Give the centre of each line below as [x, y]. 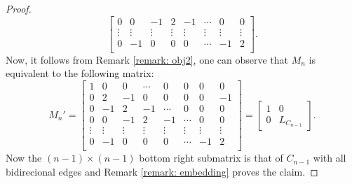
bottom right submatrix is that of [211, 158]
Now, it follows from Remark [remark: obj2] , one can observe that [147, 59]
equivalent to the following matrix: [80, 73]
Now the [24, 158]
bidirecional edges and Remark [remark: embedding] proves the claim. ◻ [162, 171]
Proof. [19, 8]
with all [330, 158]
